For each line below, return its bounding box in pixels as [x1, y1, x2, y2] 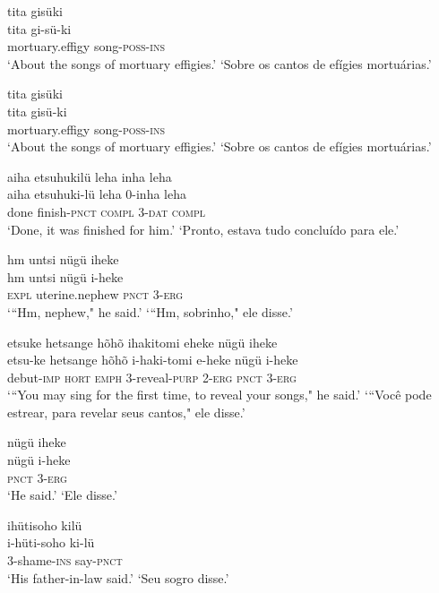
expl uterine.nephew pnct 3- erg [7, 285, 184, 304]
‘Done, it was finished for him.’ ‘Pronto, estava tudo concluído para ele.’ [7, 219, 400, 238]
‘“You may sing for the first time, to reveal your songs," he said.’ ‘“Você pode [7, 385, 432, 404]
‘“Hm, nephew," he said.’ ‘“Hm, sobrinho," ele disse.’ [7, 302, 293, 321]
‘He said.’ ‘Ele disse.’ [7, 486, 117, 504]
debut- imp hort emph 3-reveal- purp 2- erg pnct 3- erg [7, 367, 297, 386]
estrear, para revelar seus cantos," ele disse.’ [7, 402, 245, 421]
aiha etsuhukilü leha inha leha [7, 167, 172, 185]
